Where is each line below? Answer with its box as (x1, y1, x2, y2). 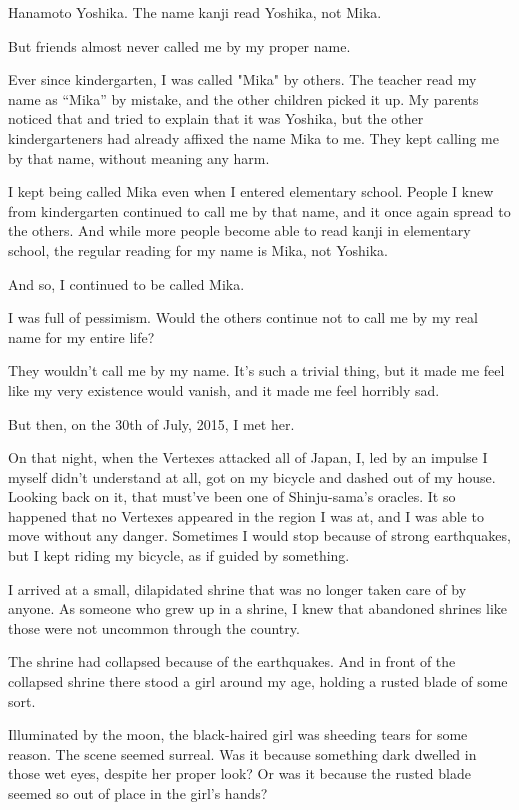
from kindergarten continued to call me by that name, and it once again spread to (8, 200, 511, 221)
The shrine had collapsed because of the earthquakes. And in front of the (8, 651, 456, 672)
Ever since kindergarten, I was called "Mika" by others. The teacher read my (8, 69, 477, 90)
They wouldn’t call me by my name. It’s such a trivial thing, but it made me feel (8, 360, 505, 381)
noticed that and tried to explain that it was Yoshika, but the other (8, 108, 424, 129)
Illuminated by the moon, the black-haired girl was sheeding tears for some (8, 724, 468, 745)
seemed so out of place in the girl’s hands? (8, 783, 268, 803)
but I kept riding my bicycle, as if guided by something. (8, 545, 350, 566)
